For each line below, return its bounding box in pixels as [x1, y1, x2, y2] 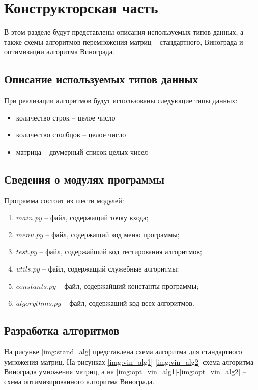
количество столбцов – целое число [16, 129, 126, 140]
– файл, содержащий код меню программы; [45, 229, 180, 239]
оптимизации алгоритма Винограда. [4, 46, 114, 57]
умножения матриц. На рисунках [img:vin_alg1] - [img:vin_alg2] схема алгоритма [4, 356, 254, 367]
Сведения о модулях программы [4, 171, 164, 187]
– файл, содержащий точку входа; [44, 212, 149, 223]
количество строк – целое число [16, 112, 116, 123]
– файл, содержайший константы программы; [58, 280, 199, 291]
